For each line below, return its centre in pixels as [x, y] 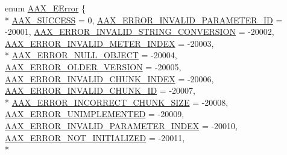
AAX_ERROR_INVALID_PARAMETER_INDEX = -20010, [121, 125]
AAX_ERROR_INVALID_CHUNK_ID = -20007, [100, 90]
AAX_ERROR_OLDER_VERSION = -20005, [93, 66]
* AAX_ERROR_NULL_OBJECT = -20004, [91, 55]
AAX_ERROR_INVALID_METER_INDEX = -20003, [109, 43]
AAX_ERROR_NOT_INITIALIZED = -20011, [95, 137]
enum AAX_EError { [45, 8]
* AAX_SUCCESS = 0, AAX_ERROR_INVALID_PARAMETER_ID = [144, 20]
